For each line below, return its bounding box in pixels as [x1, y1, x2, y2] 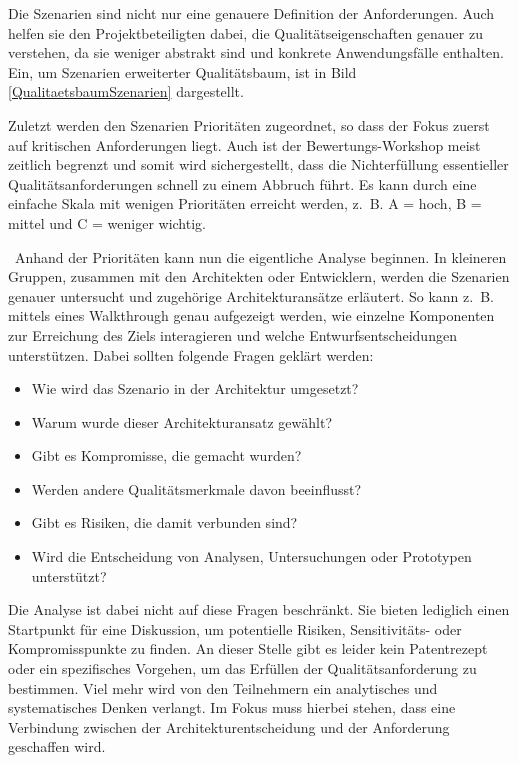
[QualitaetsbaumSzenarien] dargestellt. [8, 81, 244, 102]
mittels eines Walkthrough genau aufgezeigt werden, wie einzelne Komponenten [8, 305, 495, 326]
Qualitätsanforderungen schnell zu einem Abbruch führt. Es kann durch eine [8, 173, 477, 194]
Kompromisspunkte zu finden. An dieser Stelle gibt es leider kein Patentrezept [8, 638, 488, 659]
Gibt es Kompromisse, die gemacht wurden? [31, 445, 302, 466]
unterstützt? [31, 565, 107, 586]
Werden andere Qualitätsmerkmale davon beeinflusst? [31, 478, 362, 499]
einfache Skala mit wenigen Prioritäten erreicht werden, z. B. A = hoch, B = [8, 193, 482, 214]
